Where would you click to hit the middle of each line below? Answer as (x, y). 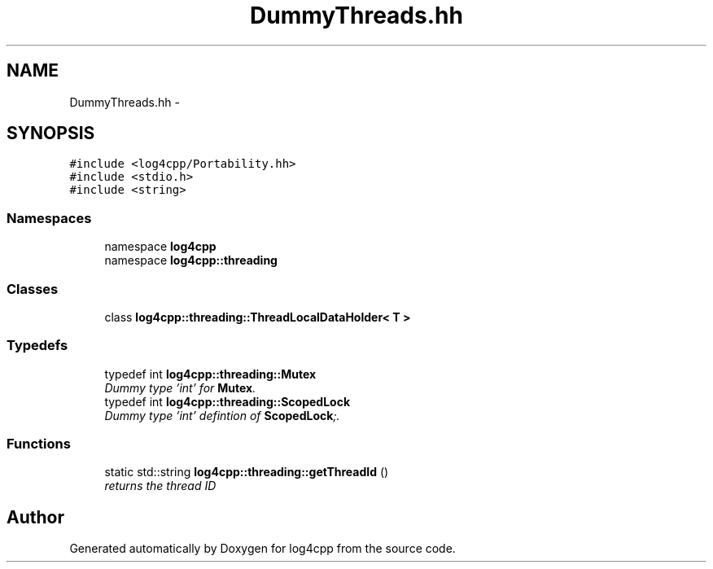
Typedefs (37, 346)
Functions (39, 444)
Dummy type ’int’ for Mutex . (180, 387)
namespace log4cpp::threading (191, 260)
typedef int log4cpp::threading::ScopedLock (227, 401)
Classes (33, 289)
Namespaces (49, 218)
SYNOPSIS (51, 133)
